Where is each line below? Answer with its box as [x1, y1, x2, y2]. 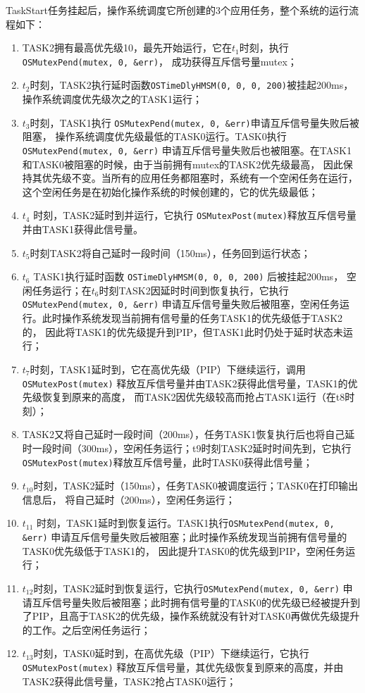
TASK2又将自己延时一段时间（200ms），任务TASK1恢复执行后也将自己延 [22, 427, 355, 442]
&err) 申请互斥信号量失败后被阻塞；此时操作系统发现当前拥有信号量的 [22, 530, 347, 544]
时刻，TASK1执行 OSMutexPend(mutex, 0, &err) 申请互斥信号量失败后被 [30, 115, 359, 130]
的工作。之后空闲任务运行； [22, 622, 151, 637]
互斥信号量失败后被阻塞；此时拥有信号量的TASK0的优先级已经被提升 [32, 594, 350, 609]
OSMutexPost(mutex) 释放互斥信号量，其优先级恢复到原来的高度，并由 [22, 659, 344, 674]
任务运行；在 [32, 282, 92, 297]
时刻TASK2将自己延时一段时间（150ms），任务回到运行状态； [30, 245, 311, 260]
